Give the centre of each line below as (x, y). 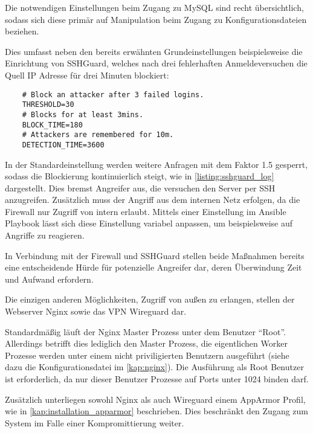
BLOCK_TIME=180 (52, 125)
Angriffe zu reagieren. (45, 235)
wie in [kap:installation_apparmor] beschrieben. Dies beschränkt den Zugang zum (156, 411)
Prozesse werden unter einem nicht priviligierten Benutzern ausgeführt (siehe (147, 355)
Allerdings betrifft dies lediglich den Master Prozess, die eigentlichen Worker (146, 343)
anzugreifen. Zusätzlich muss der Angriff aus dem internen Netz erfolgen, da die (153, 200)
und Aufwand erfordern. (49, 279)
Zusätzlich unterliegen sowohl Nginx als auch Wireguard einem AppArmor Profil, (155, 399)
